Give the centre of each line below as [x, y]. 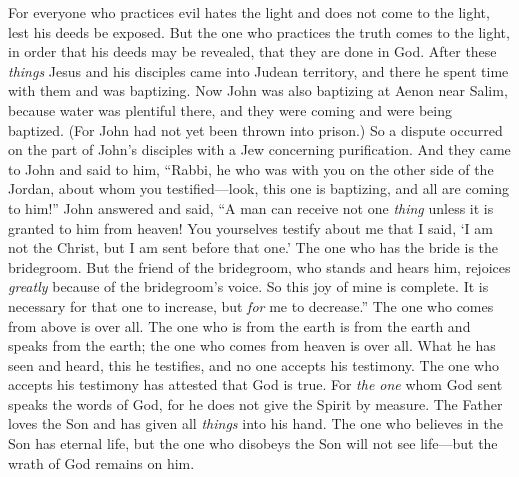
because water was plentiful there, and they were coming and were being [230, 109]
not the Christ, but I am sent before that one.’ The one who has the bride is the [253, 247]
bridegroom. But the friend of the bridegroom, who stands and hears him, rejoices [259, 266]
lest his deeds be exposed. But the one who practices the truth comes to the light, [259, 31]
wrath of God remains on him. [101, 462]
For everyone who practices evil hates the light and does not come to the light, [249, 12]
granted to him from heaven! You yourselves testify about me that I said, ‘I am [250, 227]
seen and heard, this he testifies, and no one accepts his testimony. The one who [253, 364]
